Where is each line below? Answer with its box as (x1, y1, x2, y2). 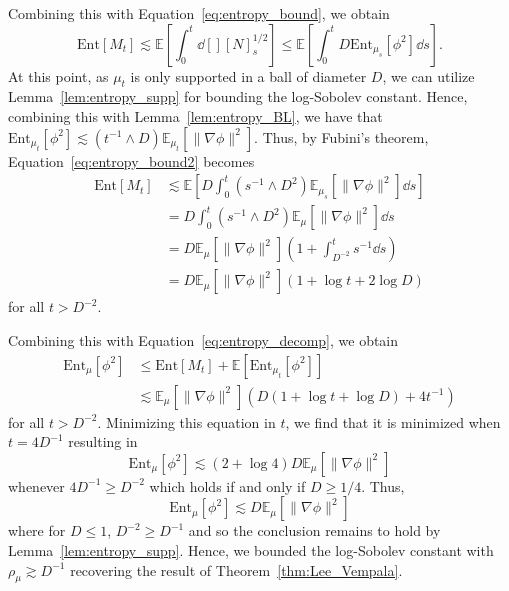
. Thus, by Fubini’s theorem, (254, 126, 429, 147)
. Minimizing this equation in (97, 411, 276, 432)
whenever (8, 475, 65, 496)
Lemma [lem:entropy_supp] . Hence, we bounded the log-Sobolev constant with (8, 539, 494, 560)
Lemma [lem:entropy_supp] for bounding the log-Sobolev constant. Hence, (8, 86, 468, 107)
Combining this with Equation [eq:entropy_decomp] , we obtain (8, 329, 399, 350)
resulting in (68, 431, 138, 452)
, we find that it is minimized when (285, 411, 501, 432)
